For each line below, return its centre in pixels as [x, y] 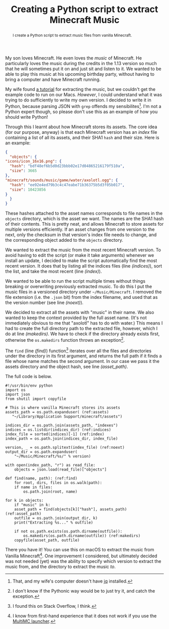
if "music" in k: [32, 505]
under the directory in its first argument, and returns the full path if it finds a [83, 356]
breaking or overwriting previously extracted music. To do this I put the [79, 287]
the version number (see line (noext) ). [45, 303]
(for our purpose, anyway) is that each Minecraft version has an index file [81, 132]
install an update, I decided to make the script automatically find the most [81, 260]
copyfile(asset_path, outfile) [47, 540]
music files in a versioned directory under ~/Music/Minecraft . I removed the [83, 292]
